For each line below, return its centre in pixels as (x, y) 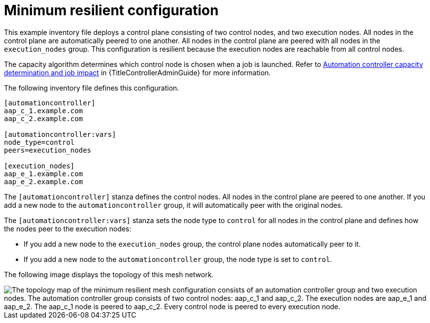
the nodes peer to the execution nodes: (68, 228)
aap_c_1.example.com (44, 111)
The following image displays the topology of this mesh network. (109, 274)
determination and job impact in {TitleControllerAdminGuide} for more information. (137, 72)
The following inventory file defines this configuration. (92, 88)
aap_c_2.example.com (44, 118)
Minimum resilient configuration (111, 10)
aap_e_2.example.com (44, 181)
